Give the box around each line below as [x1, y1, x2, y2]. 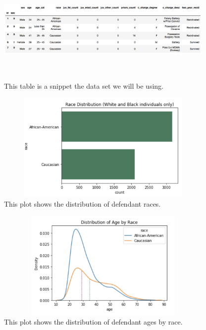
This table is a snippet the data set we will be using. [4, 80, 163, 91]
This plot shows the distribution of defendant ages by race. [4, 316, 183, 327]
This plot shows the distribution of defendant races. [4, 198, 161, 209]
